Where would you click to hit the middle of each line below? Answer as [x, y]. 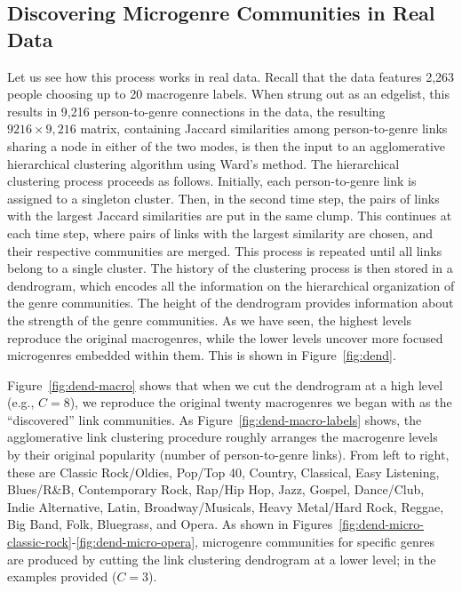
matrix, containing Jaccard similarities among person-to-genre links [264, 128]
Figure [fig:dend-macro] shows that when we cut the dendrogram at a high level [225, 384]
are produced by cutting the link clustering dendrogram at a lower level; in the [222, 559]
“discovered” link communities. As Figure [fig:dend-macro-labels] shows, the [215, 419]
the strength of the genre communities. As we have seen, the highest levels [210, 320]
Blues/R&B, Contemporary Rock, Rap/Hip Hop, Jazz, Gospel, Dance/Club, [216, 489]
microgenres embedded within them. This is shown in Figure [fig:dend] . [202, 355]
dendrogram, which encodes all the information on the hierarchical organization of [231, 285]
